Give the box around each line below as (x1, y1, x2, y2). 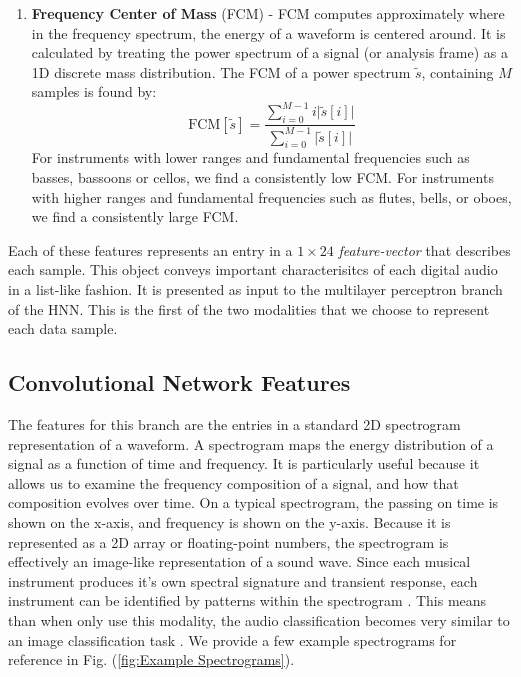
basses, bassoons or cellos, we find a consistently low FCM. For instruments (31, 167, 494, 188)
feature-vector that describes (338, 239, 511, 260)
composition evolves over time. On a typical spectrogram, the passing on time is (8, 492, 499, 513)
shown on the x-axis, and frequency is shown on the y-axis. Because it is (8, 511, 451, 532)
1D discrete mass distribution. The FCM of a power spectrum (31, 61, 411, 82)
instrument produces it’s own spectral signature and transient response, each (8, 570, 478, 591)
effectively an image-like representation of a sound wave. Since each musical (8, 551, 471, 572)
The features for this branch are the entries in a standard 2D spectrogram (8, 413, 461, 434)
